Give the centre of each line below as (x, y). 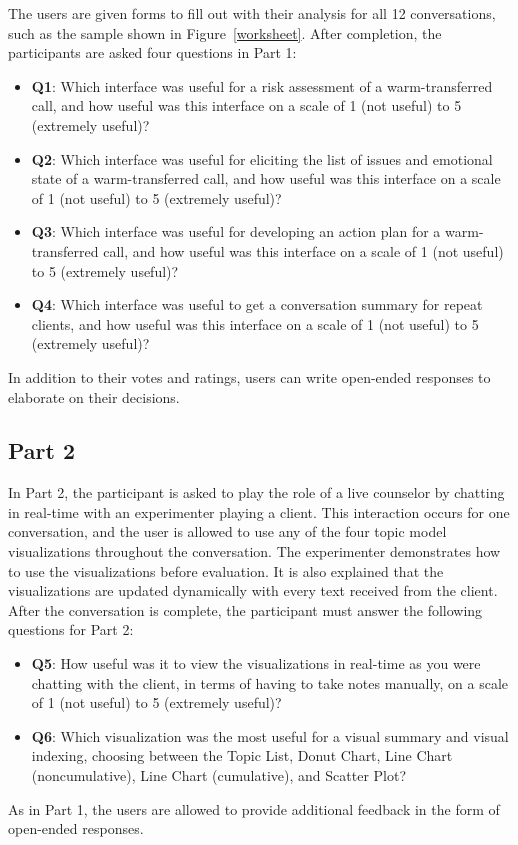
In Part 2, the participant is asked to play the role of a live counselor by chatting (256, 492)
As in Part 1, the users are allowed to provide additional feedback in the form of (254, 808)
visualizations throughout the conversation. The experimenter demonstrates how (254, 551)
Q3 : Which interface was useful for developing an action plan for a (236, 231)
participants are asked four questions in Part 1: (152, 52)
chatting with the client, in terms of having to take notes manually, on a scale (270, 682)
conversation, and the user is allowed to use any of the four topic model (227, 531)
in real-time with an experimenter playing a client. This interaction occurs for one (259, 511)
